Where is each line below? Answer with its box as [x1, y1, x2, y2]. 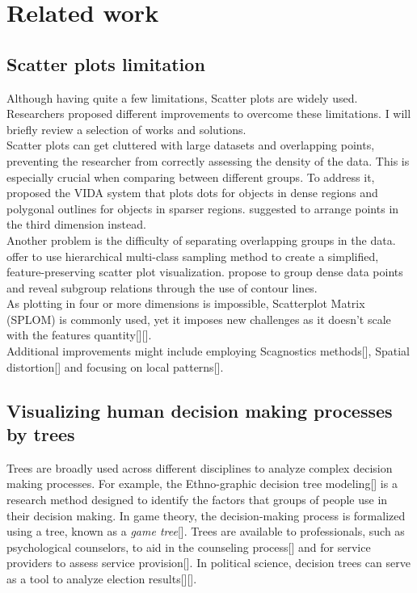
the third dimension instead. [6, 216, 146, 233]
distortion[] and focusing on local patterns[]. [6, 358, 224, 375]
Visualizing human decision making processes [6, 397, 393, 423]
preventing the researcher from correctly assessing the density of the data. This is [6, 152, 410, 169]
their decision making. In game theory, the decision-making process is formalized [6, 507, 406, 524]
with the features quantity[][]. [6, 326, 152, 343]
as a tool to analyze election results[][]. [6, 570, 197, 587]
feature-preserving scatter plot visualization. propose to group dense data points [6, 263, 403, 280]
